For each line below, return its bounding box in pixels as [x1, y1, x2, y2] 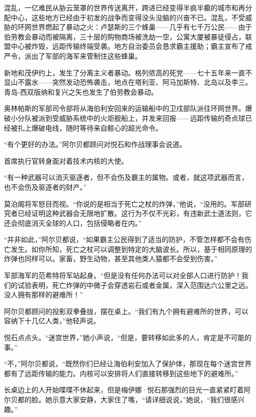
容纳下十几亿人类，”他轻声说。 [4, 315, 100, 326]
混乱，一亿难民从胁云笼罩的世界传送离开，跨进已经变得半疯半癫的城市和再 [4, 2, 245, 12]
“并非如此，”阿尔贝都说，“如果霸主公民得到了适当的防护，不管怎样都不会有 [4, 234, 245, 244]
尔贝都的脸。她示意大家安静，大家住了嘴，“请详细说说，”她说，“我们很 [4, 394, 231, 404]
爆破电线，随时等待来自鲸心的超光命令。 [31, 122, 162, 133]
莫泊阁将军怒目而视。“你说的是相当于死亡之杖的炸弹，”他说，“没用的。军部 [4, 198, 245, 208]
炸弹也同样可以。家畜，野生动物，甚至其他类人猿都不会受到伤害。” [4, 253, 218, 264]
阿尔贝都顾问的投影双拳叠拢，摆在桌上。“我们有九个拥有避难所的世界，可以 [4, 306, 249, 316]
